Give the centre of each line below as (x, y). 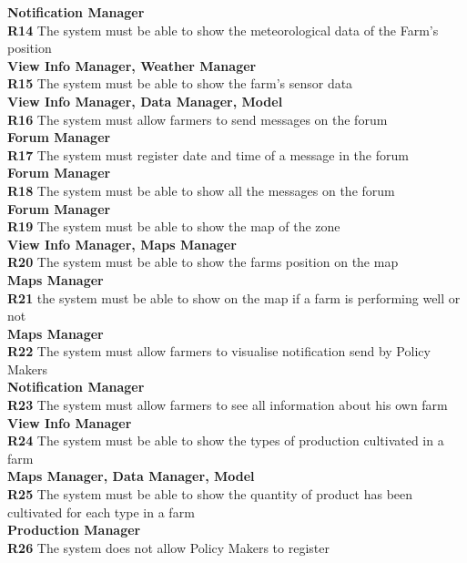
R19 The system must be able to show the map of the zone (174, 226)
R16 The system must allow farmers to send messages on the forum (198, 119)
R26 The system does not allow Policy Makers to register (168, 547)
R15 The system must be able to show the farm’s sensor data (180, 83)
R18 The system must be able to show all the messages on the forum (201, 190)
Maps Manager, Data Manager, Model (131, 476)
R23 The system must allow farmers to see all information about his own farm (228, 405)
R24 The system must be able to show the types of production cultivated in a (226, 440)
